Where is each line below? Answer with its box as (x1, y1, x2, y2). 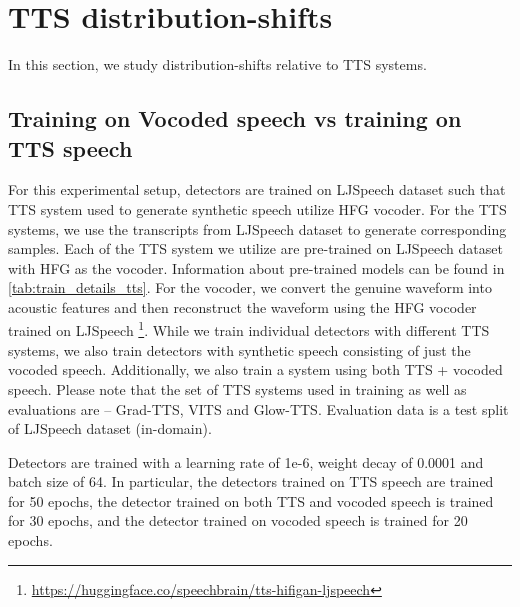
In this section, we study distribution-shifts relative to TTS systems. (8, 54, 427, 75)
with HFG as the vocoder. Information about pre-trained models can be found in (8, 257, 505, 278)
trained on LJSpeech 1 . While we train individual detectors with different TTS (8, 317, 490, 341)
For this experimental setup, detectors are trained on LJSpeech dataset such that (8, 179, 506, 200)
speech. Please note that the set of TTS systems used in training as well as (8, 378, 467, 399)
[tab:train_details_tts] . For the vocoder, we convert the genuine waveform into (8, 277, 492, 298)
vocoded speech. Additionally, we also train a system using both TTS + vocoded (8, 359, 503, 380)
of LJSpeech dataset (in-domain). (8, 418, 212, 439)
